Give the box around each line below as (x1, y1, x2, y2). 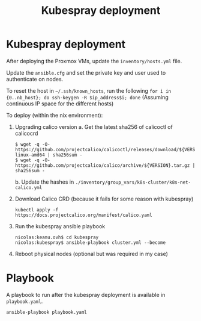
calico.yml (14, 184, 43, 190)
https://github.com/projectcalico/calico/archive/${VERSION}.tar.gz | (14, 162, 196, 169)
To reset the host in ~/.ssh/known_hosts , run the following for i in (6, 87, 172, 94)
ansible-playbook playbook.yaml (6, 309, 87, 315)
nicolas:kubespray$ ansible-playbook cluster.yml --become (14, 239, 166, 246)
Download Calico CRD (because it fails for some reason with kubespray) (14, 195, 194, 202)
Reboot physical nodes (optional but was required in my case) (14, 250, 168, 257)
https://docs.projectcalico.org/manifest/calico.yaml (14, 212, 152, 218)
